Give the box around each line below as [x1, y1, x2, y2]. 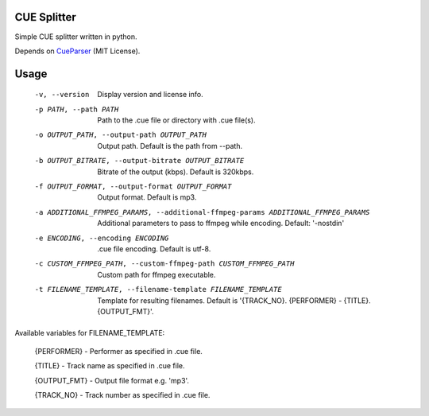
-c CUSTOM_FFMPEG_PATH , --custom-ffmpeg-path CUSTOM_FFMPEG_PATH [34, 259, 295, 268]
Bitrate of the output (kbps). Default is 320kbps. [97, 167, 254, 177]
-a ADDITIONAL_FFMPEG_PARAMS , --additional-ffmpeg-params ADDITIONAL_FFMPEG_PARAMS [34, 208, 370, 216]
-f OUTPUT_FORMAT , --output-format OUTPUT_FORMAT [34, 182, 232, 191]
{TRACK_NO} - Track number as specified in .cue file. [34, 390, 211, 399]
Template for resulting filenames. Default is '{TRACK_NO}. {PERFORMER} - [97, 295, 342, 305]
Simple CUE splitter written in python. [14, 32, 138, 41]
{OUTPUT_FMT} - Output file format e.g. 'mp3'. [34, 375, 190, 385]
